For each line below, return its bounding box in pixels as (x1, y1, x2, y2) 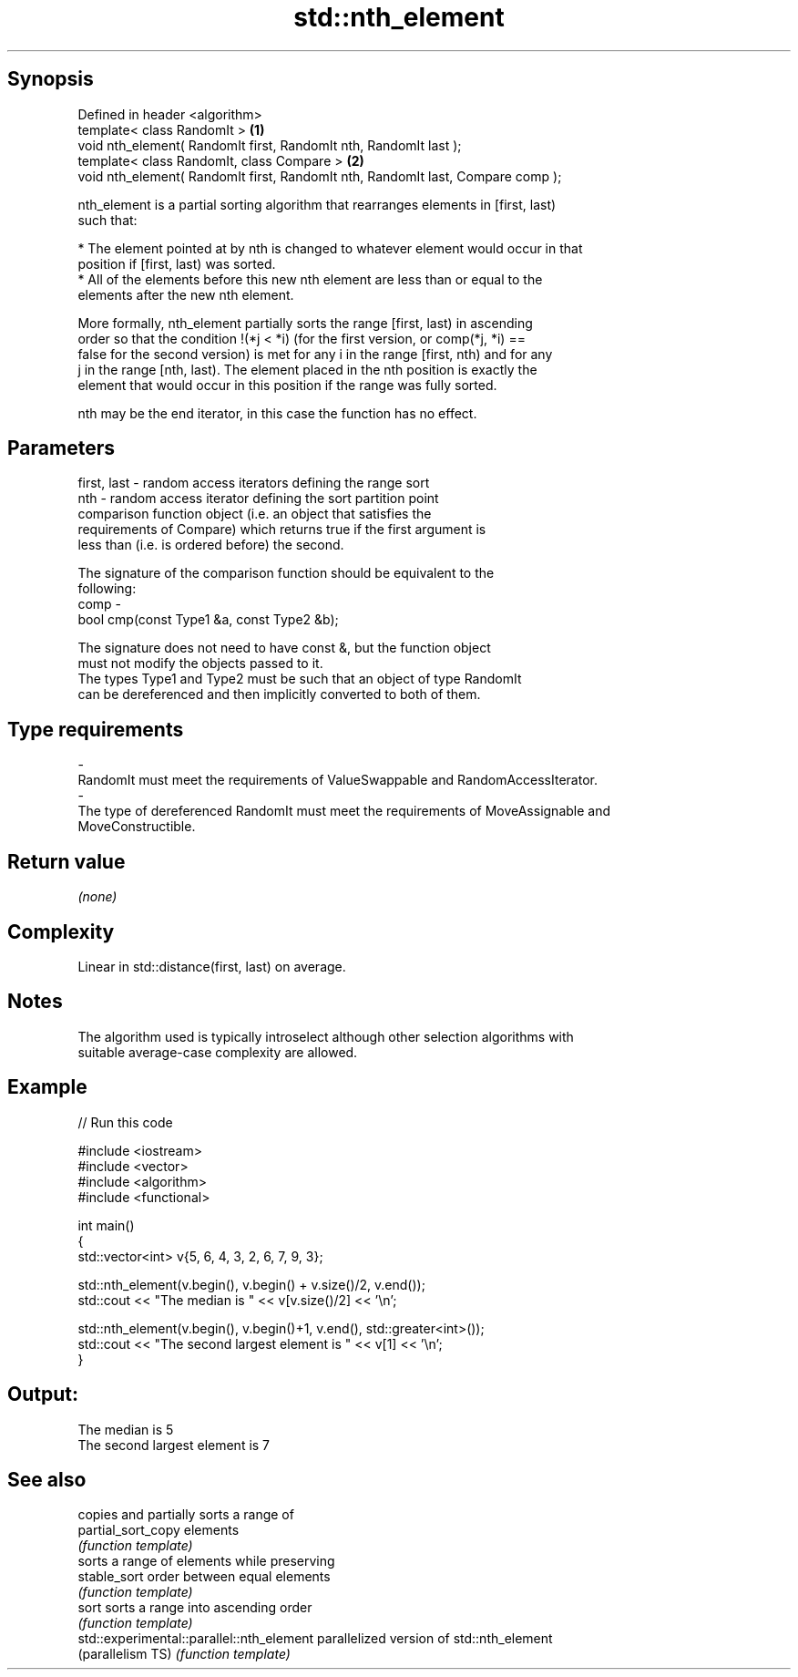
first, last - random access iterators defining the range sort (77, 475, 430, 491)
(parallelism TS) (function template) (77, 1646, 291, 1662)
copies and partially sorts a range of (77, 1507, 294, 1523)
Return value (7, 849, 126, 873)
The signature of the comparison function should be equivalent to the (77, 565, 495, 581)
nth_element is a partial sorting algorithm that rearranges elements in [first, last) (77, 196, 557, 212)
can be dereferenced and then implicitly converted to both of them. (77, 686, 481, 703)
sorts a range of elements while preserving (77, 1553, 335, 1569)
